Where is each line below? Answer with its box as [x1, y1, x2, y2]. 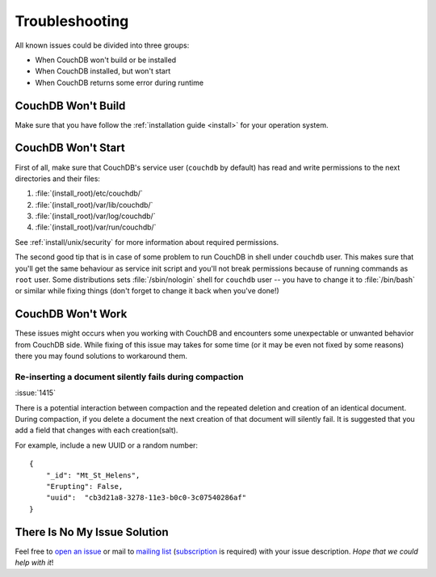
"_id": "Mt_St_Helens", [45, 470, 140, 480]
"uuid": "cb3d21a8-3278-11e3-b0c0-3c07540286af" [45, 493, 246, 503]
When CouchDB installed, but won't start [35, 66, 171, 76]
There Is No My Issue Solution [15, 525, 169, 539]
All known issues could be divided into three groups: [15, 40, 190, 50]
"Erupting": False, [45, 482, 124, 491]
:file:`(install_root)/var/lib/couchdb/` [35, 200, 153, 209]
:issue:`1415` [15, 388, 57, 398]
